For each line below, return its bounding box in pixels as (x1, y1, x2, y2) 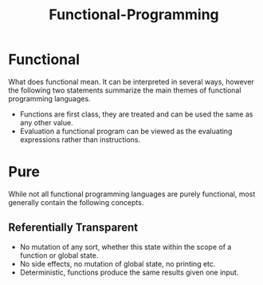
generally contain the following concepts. (8, 197, 144, 207)
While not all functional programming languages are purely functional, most (8, 189, 256, 199)
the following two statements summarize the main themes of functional (8, 85, 241, 95)
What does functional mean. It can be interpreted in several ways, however (8, 77, 255, 86)
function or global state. (19, 250, 99, 260)
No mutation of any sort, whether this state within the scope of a (19, 242, 232, 251)
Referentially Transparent (8, 221, 138, 235)
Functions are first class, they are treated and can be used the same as (19, 109, 253, 119)
